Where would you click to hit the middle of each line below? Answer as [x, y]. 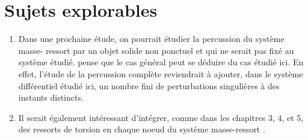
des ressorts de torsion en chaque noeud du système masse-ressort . [142, 129]
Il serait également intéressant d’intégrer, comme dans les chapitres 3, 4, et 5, [161, 117]
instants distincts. [51, 97]
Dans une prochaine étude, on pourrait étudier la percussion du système [151, 39]
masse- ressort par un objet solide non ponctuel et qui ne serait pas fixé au [156, 50]
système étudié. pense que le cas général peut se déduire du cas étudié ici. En [161, 62]
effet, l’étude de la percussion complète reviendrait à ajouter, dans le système [161, 73]
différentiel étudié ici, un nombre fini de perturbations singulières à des [149, 85]
